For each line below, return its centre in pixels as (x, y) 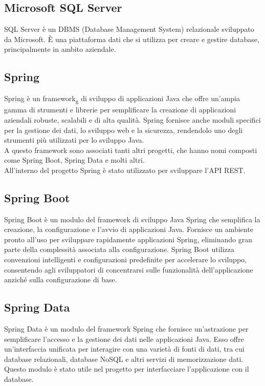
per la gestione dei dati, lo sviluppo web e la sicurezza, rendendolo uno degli (124, 130)
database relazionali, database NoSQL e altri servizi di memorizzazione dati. (124, 359)
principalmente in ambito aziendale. (60, 49)
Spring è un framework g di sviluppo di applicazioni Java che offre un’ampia (122, 99)
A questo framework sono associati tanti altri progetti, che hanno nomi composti (131, 150)
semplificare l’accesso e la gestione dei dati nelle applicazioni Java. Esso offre (124, 339)
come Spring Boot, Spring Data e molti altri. (74, 160)
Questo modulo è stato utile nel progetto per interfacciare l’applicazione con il (127, 369)
